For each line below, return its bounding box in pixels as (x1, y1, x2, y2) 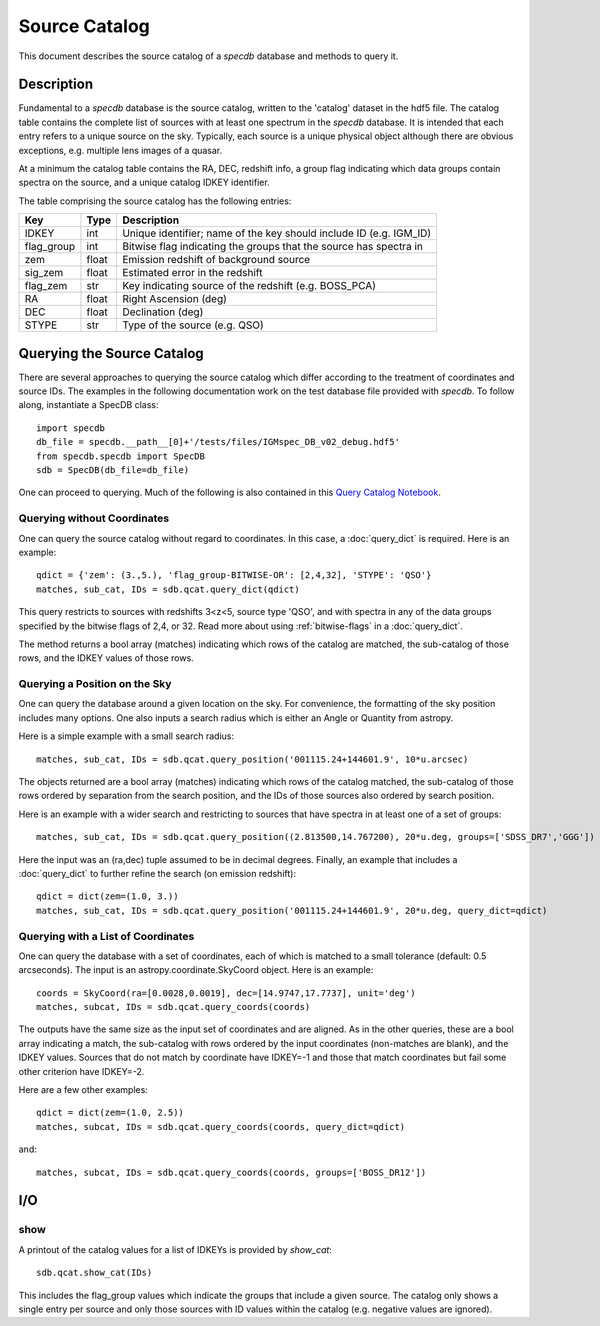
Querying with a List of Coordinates (18, 929, 195, 943)
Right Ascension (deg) (121, 292, 227, 306)
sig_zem (24, 266, 64, 280)
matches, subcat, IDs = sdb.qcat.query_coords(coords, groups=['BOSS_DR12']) (36, 1166, 427, 1178)
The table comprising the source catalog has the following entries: (18, 195, 292, 207)
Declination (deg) (121, 305, 204, 319)
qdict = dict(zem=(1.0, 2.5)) (36, 1107, 185, 1119)
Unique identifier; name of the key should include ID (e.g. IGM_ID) (121, 226, 432, 240)
